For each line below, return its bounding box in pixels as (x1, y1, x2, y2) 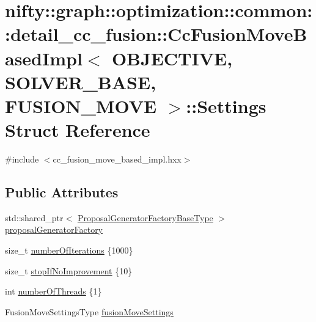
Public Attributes (5, 183, 119, 202)
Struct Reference (5, 117, 150, 142)
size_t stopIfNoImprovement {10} (5, 264, 133, 277)
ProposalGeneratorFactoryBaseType (77, 211, 213, 224)
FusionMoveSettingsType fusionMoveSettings (5, 305, 174, 318)
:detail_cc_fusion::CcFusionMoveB (5, 21, 307, 46)
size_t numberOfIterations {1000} (5, 244, 133, 257)
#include (5, 153, 39, 166)
